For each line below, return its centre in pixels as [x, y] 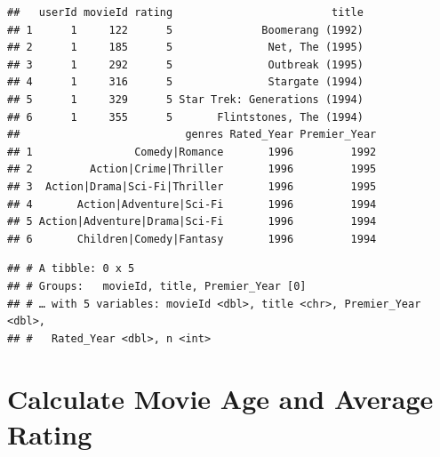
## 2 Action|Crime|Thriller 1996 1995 [192, 169]
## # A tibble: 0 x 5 [71, 269]
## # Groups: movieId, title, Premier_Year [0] [157, 286]
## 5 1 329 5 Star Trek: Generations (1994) [185, 99]
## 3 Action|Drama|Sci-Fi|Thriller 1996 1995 [192, 186]
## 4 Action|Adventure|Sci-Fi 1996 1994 [192, 204]
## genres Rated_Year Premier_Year [192, 135]
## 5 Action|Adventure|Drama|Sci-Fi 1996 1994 [192, 222]
